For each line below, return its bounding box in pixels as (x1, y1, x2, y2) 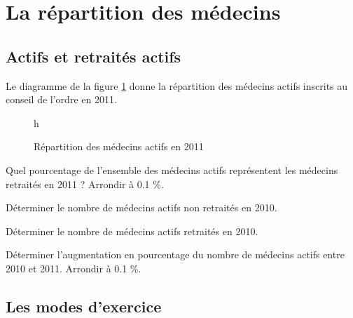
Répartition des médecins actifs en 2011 (34, 139, 204, 154)
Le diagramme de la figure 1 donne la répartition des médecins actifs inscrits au (6, 78, 348, 93)
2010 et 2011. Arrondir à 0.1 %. (6, 260, 141, 275)
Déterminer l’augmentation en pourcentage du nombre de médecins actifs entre (6, 247, 345, 262)
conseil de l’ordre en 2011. (6, 92, 117, 107)
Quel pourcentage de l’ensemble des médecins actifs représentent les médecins (6, 162, 338, 177)
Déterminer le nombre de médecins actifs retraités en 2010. (6, 223, 258, 238)
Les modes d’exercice (6, 295, 162, 317)
